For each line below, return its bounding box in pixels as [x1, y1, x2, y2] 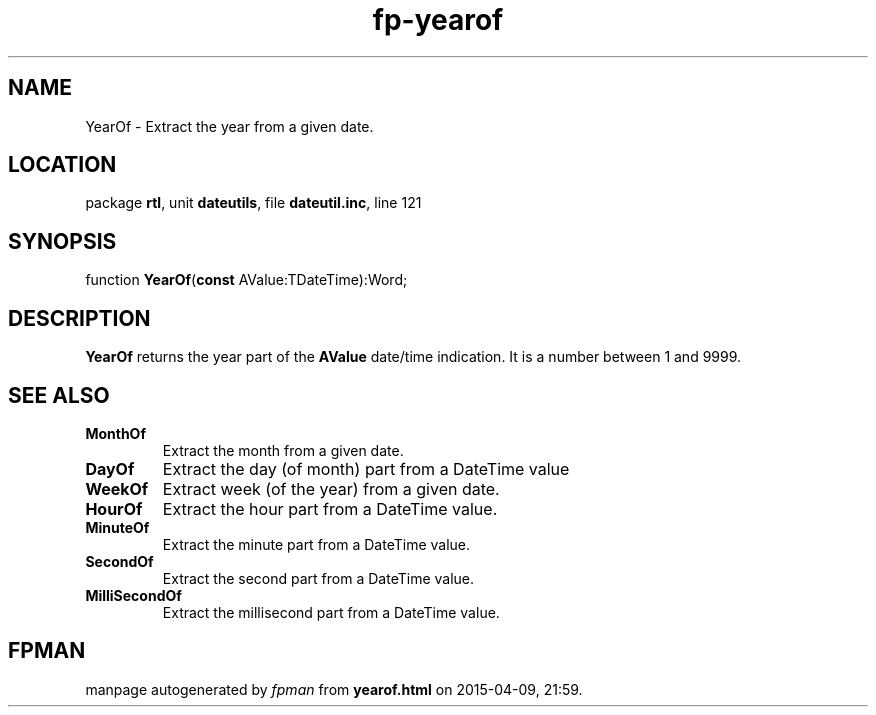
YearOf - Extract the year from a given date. [85, 117, 374, 135]
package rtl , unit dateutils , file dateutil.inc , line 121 [85, 194, 422, 212]
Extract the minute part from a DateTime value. [162, 535, 471, 553]
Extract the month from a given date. [162, 441, 404, 459]
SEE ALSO [8, 382, 110, 408]
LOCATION [8, 152, 117, 178]
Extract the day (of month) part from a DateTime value [162, 458, 570, 479]
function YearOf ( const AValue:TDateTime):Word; [85, 271, 408, 289]
